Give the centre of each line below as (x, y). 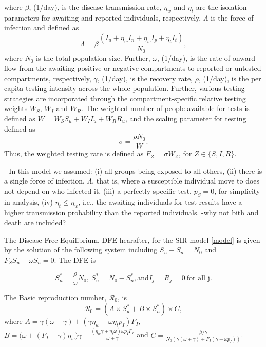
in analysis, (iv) (29, 201)
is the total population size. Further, (93, 58)
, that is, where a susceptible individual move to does (176, 181)
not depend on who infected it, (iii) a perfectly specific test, (98, 191)
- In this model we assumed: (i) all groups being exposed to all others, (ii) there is (133, 170)
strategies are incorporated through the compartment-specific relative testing (125, 98)
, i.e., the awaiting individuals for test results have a (160, 201)
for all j (198, 278)
